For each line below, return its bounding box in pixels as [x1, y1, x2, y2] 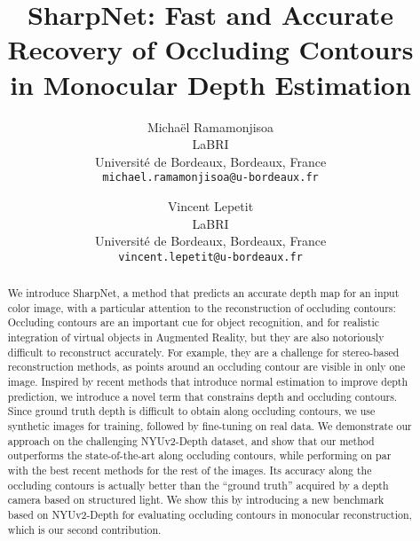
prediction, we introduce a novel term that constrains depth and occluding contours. [7, 388, 398, 404]
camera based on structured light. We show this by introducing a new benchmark [7, 492, 384, 507]
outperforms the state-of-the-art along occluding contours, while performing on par [7, 448, 392, 463]
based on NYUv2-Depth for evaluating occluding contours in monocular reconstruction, [7, 507, 412, 522]
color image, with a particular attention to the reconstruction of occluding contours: [7, 300, 396, 315]
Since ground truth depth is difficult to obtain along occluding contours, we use [7, 404, 376, 419]
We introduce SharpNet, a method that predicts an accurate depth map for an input [7, 286, 400, 301]
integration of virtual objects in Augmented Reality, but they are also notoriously [7, 330, 384, 345]
